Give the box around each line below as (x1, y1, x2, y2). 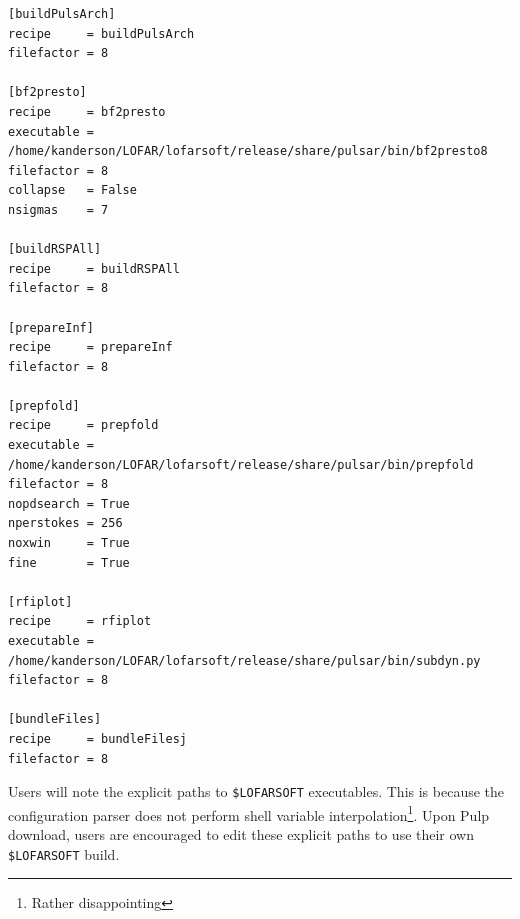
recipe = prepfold (8, 418, 159, 433)
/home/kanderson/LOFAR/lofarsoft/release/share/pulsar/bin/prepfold (8, 457, 474, 472)
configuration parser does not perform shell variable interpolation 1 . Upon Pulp (8, 801, 490, 825)
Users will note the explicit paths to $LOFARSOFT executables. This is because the (8, 781, 505, 802)
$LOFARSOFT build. (8, 843, 120, 864)
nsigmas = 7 (8, 202, 109, 217)
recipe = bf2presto (8, 104, 166, 119)
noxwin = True (8, 536, 130, 551)
